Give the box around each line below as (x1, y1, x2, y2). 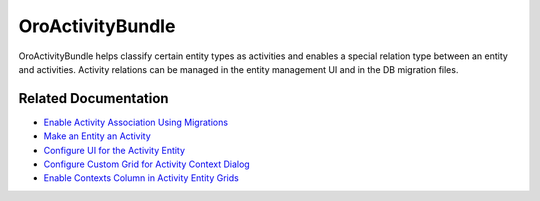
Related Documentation (18, 90, 169, 107)
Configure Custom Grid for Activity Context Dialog (43, 158, 250, 170)
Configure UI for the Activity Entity (43, 144, 185, 156)
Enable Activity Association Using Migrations (43, 116, 229, 128)
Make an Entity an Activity (43, 130, 152, 142)
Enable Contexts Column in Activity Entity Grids (43, 172, 239, 184)
